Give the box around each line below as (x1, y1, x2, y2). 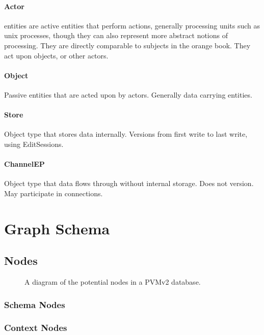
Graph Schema (4, 218, 110, 238)
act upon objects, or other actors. (4, 50, 109, 60)
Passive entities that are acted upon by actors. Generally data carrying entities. (4, 89, 252, 100)
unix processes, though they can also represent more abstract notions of (4, 30, 228, 41)
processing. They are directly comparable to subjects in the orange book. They (4, 40, 251, 50)
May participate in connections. (4, 188, 103, 198)
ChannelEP (4, 159, 45, 169)
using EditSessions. (4, 138, 64, 149)
